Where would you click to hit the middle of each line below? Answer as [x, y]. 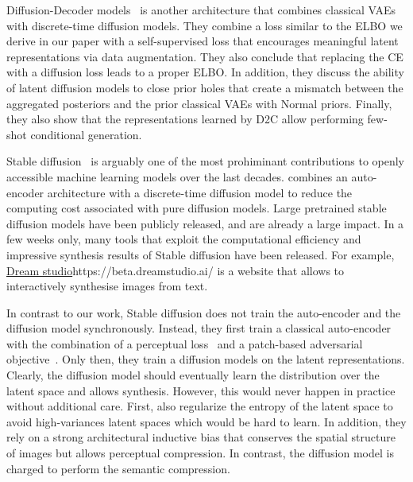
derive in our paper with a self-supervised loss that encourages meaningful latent [203, 41]
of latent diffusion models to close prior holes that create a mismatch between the [205, 87]
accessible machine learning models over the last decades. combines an [177, 176]
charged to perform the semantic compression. [118, 468]
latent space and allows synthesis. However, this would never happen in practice [201, 390]
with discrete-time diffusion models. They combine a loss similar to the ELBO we [205, 25]
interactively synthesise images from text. [107, 286]
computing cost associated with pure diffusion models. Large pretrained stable [197, 208]
